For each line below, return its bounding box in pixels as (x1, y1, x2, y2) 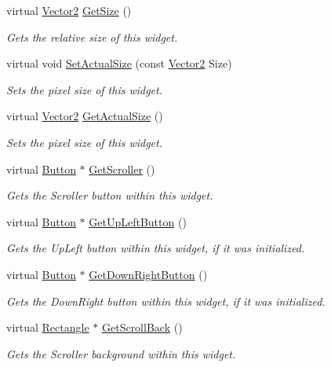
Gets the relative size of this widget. (6, 28, 178, 45)
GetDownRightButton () (89, 266, 208, 282)
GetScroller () (89, 160, 155, 177)
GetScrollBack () (101, 319, 183, 336)
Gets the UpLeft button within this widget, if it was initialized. (6, 240, 305, 256)
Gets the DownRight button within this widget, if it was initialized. (6, 292, 326, 309)
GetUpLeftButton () (89, 213, 187, 229)
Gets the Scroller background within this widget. (6, 345, 236, 361)
